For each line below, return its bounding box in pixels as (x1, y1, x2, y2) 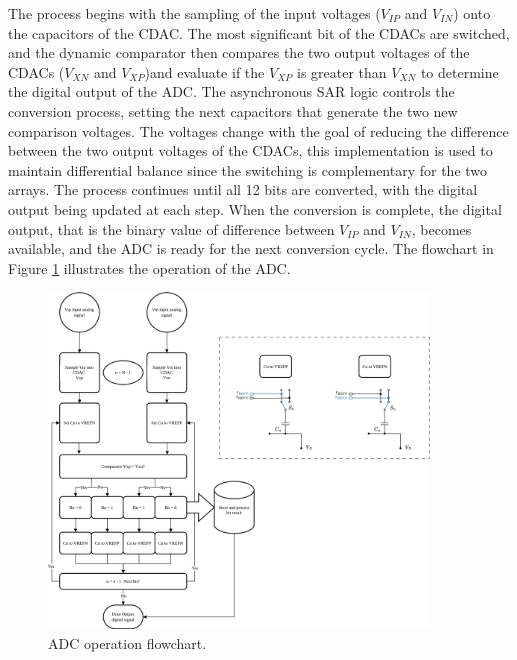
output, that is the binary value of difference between (8, 218, 335, 239)
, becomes (411, 218, 472, 239)
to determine (420, 61, 499, 82)
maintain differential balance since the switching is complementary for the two (8, 159, 488, 180)
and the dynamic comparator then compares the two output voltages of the (8, 42, 470, 63)
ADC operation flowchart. (48, 632, 207, 653)
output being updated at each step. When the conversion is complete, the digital (8, 198, 502, 219)
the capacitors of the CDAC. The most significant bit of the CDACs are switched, (8, 22, 510, 43)
